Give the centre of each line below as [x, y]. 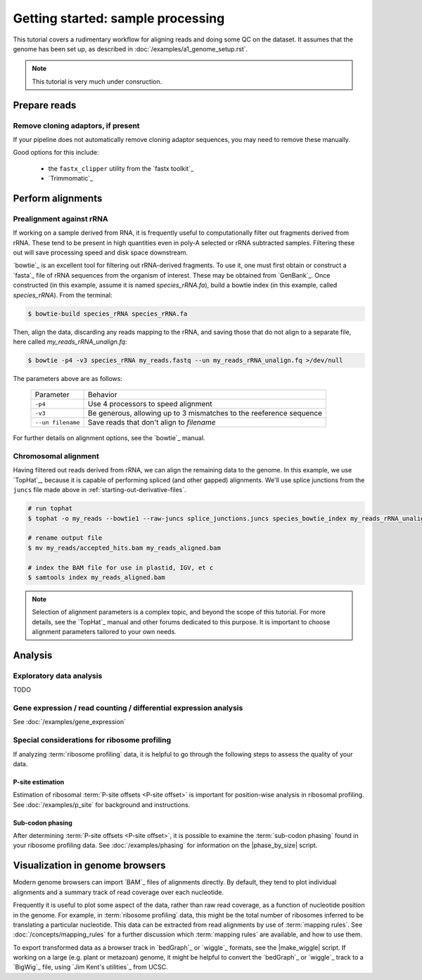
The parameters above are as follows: [68, 378]
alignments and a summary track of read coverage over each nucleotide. [119, 892]
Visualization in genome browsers [89, 866]
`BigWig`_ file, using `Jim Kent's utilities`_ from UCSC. [90, 967]
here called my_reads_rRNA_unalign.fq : [70, 342]
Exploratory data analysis [58, 676]
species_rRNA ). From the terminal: [63, 295]
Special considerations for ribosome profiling [92, 740]
